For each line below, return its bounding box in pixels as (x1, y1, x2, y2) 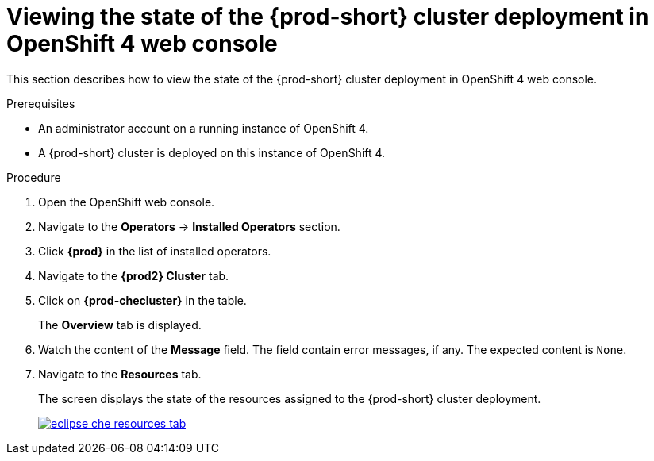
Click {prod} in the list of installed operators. (38, 244, 271, 258)
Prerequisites (6, 96, 75, 110)
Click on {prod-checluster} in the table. (38, 293, 247, 307)
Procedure (6, 170, 61, 184)
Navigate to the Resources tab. (38, 367, 202, 381)
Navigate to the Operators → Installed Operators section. (38, 219, 340, 233)
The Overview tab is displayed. (38, 317, 202, 332)
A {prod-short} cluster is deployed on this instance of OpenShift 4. (38, 145, 386, 159)
